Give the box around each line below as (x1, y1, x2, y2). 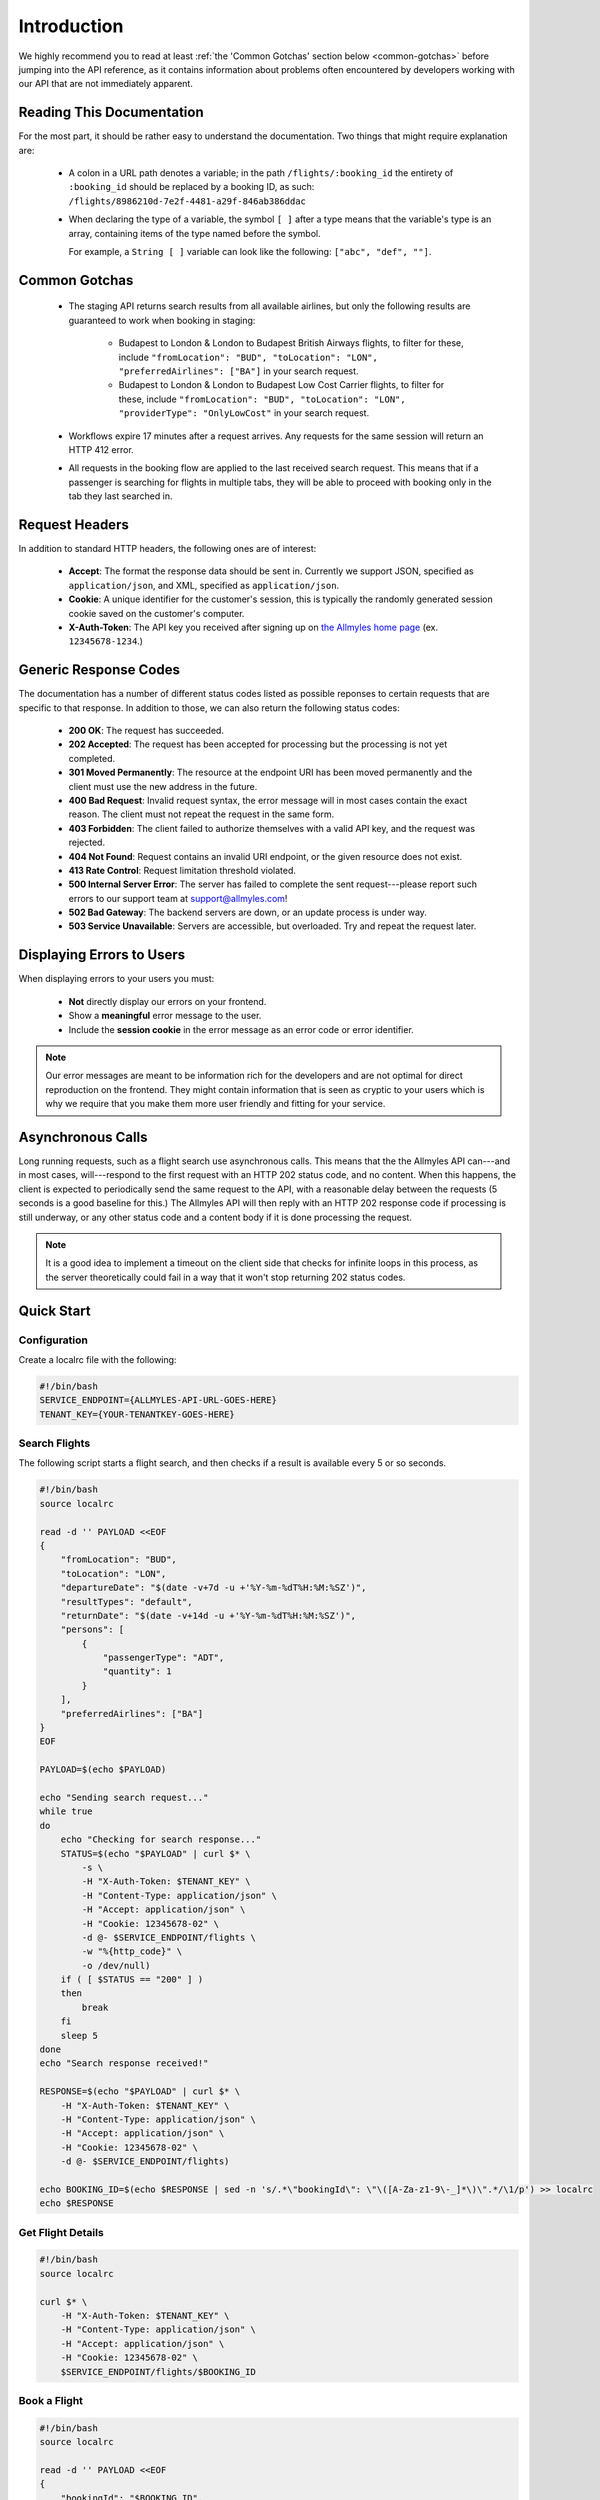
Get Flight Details (18, 2225, 104, 2239)
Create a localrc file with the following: (18, 1353, 177, 1365)
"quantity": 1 (102, 1666, 172, 1677)
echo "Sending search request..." (39, 1791, 209, 1803)
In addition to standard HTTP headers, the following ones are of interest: (18, 542, 317, 554)
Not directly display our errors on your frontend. (68, 995, 267, 1007)
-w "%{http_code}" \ (81, 1946, 183, 1957)
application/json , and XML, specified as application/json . (68, 579, 340, 591)
